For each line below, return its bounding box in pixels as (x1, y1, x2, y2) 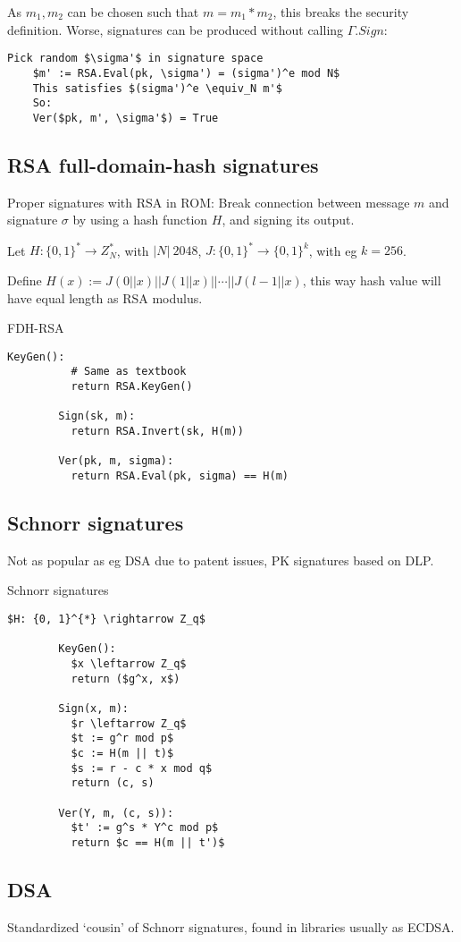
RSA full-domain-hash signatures (7, 150, 319, 178)
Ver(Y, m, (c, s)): (58, 806, 174, 819)
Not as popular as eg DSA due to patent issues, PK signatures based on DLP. (7, 550, 434, 569)
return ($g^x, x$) (71, 672, 180, 685)
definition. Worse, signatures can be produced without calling (7, 20, 344, 38)
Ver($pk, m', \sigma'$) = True (32, 111, 219, 124)
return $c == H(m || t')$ (71, 836, 225, 849)
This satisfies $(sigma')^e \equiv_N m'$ (32, 81, 282, 95)
